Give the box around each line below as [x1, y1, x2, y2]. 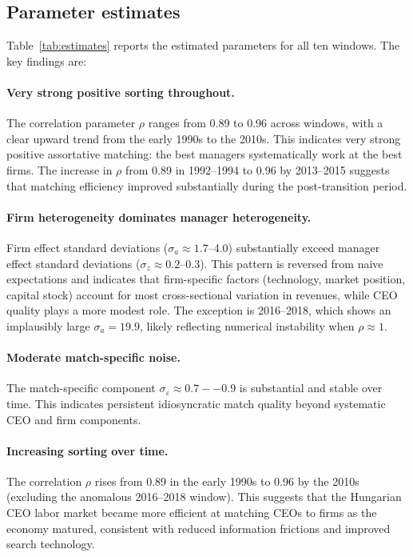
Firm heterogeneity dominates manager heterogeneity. [6, 208, 312, 225]
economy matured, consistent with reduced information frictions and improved [6, 519, 391, 536]
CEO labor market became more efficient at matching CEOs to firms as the [6, 504, 377, 521]
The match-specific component [6, 379, 156, 396]
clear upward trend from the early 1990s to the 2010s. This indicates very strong [6, 130, 401, 146]
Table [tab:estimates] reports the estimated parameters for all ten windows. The [6, 37, 400, 54]
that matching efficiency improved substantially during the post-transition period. [6, 177, 407, 194]
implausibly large [6, 317, 90, 334]
